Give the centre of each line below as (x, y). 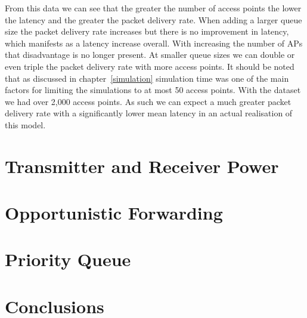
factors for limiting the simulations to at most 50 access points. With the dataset (153, 90)
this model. (25, 124)
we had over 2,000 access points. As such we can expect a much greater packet (148, 101)
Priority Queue (68, 259)
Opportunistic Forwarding (114, 213)
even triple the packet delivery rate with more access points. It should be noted (150, 66)
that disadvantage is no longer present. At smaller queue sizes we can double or (150, 55)
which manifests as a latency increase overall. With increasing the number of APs (154, 43)
